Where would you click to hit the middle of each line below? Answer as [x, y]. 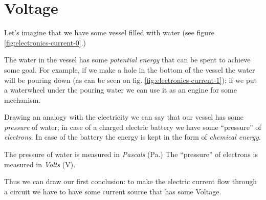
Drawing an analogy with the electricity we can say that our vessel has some [124, 117]
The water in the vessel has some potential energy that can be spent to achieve [127, 60]
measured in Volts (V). [40, 164]
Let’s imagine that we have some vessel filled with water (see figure [109, 32]
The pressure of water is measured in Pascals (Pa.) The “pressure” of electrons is [131, 154]
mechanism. [23, 99]
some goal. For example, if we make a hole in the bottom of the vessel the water [130, 69]
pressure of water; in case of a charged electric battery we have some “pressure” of [133, 127]
